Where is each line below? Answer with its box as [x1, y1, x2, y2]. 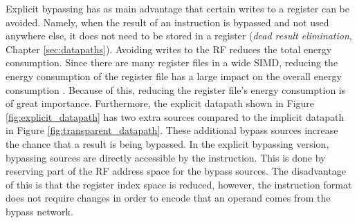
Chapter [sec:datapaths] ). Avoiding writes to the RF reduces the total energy [6, 41, 332, 56]
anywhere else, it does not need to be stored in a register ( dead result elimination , [6, 28, 352, 43]
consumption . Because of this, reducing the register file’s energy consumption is [6, 82, 346, 97]
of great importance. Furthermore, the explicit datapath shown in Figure [6, 96, 315, 110]
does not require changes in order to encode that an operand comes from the [6, 191, 331, 205]
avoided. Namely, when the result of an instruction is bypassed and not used [6, 14, 329, 29]
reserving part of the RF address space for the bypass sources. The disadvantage [6, 164, 347, 178]
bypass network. [6, 204, 73, 218]
